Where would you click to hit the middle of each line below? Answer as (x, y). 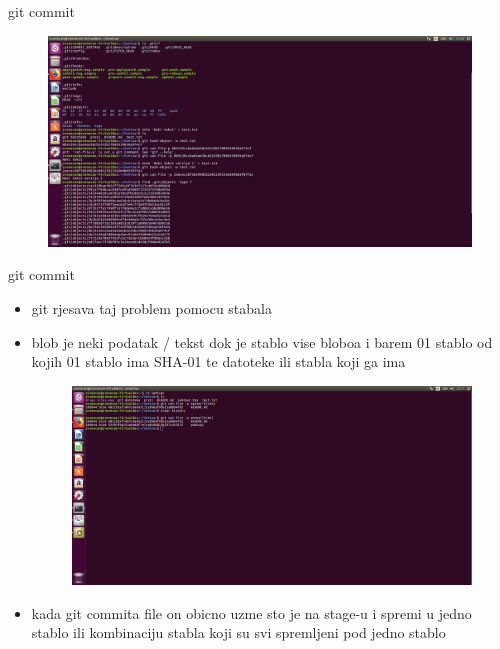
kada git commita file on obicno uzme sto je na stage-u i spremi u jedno (251, 612)
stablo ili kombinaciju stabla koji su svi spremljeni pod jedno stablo (238, 632)
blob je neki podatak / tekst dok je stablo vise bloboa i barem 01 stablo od (262, 341)
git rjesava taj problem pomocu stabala (151, 307)
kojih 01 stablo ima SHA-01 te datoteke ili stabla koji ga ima (218, 361)
